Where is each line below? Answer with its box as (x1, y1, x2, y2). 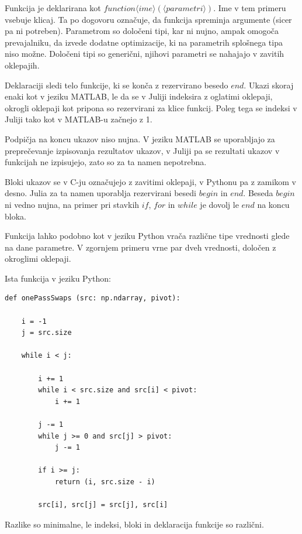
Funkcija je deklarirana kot (5, 2, 101, 13)
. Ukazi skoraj (244, 78, 294, 91)
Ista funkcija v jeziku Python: (5, 272, 111, 284)
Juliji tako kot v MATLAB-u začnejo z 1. (5, 113, 152, 125)
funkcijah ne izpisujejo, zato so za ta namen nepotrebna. (5, 156, 207, 168)
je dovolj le (200, 198, 239, 210)
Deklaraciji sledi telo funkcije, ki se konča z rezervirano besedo (5, 78, 228, 91)
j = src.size (21, 328, 72, 337)
